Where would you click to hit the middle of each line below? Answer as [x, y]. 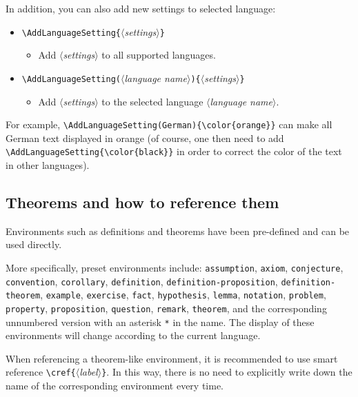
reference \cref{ [41, 372]
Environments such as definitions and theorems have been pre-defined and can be [178, 231]
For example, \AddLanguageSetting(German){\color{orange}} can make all [169, 124]
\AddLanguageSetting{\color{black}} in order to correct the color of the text [174, 151]
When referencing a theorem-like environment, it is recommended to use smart [172, 358]
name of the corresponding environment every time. [115, 386]
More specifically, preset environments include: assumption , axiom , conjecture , [175, 267]
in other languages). [48, 165]
